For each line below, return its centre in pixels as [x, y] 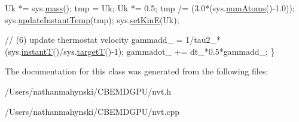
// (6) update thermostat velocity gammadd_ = [94, 40]
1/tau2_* [203, 40]
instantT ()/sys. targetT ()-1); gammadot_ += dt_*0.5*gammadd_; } [148, 51]
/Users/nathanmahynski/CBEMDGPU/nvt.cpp [92, 111]
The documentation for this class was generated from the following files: [137, 71]
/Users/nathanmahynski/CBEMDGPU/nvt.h [88, 91]
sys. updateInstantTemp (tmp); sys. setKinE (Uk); [92, 19]
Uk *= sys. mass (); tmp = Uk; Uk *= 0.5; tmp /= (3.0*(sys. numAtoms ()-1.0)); [150, 8]
